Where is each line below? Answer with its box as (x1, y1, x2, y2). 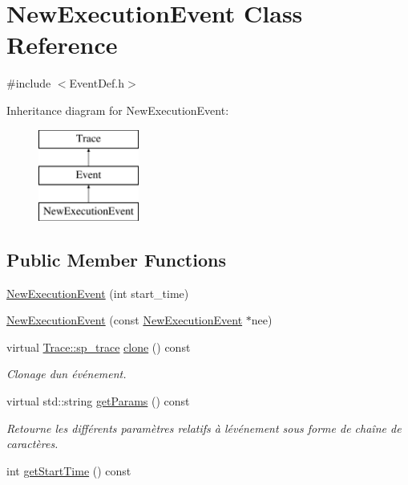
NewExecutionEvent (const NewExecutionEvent (6, 312, 243, 328)
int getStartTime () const (6, 462, 131, 479)
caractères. (6, 435, 59, 452)
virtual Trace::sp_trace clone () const (6, 338, 191, 355)
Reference (6, 28, 118, 61)
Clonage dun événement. (6, 365, 127, 382)
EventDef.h (69, 75, 125, 92)
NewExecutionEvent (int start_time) (6, 284, 189, 301)
